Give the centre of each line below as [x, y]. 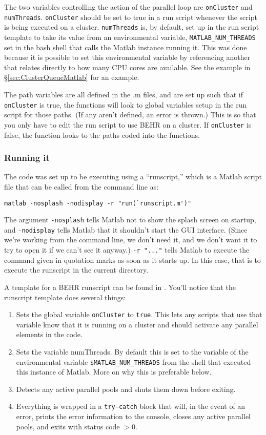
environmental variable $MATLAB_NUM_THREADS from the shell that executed [134, 361]
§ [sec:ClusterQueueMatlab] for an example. [72, 77]
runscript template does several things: [65, 297]
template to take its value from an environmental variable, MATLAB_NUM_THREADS [130, 37]
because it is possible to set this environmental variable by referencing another [127, 57]
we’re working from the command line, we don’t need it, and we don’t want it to [131, 240]
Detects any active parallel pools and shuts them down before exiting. [126, 389]
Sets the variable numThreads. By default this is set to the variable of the [132, 351]
